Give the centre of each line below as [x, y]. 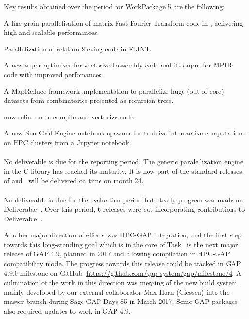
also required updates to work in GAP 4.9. [67, 311]
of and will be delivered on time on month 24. [74, 180]
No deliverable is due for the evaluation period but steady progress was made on [124, 199]
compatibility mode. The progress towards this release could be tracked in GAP [123, 263]
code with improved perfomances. [54, 74]
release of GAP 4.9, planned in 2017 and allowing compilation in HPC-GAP [117, 254]
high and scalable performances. [51, 32]
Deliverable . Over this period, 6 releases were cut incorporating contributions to [124, 209]
